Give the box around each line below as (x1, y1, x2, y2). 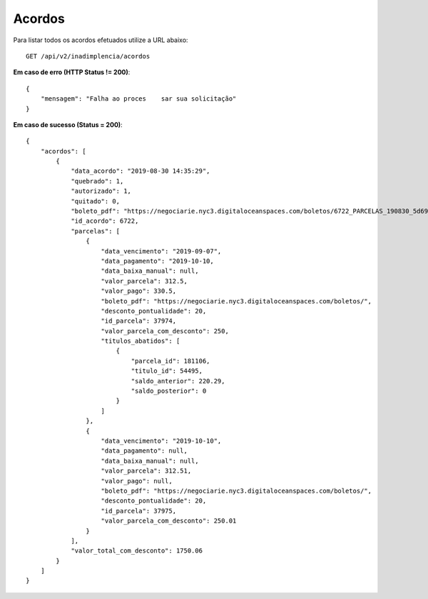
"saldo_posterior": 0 (131, 387, 207, 396)
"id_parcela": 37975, (101, 507, 177, 515)
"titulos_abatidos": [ (101, 337, 180, 346)
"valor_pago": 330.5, (101, 287, 177, 296)
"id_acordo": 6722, (71, 217, 139, 225)
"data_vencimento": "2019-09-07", (101, 247, 222, 255)
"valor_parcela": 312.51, (101, 467, 192, 475)
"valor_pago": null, (101, 477, 173, 485)
